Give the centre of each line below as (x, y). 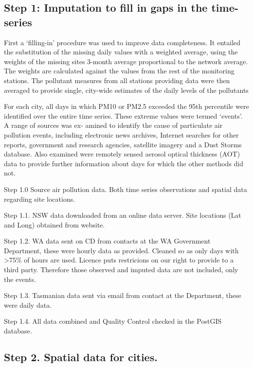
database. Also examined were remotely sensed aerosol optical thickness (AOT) (122, 154)
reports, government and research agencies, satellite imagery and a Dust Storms (123, 144)
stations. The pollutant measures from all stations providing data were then (117, 80)
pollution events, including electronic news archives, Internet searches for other (121, 134)
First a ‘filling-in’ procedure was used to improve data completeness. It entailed (122, 42)
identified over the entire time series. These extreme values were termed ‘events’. (123, 115)
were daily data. (28, 305)
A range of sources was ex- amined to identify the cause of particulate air (113, 125)
